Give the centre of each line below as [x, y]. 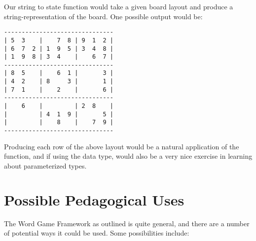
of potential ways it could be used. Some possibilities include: [97, 233]
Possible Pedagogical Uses [94, 199]
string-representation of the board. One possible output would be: [103, 16]
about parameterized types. [45, 165]
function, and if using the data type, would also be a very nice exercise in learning [128, 156]
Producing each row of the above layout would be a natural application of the [122, 146]
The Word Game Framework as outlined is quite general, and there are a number [127, 223]
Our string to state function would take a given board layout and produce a [119, 6]
